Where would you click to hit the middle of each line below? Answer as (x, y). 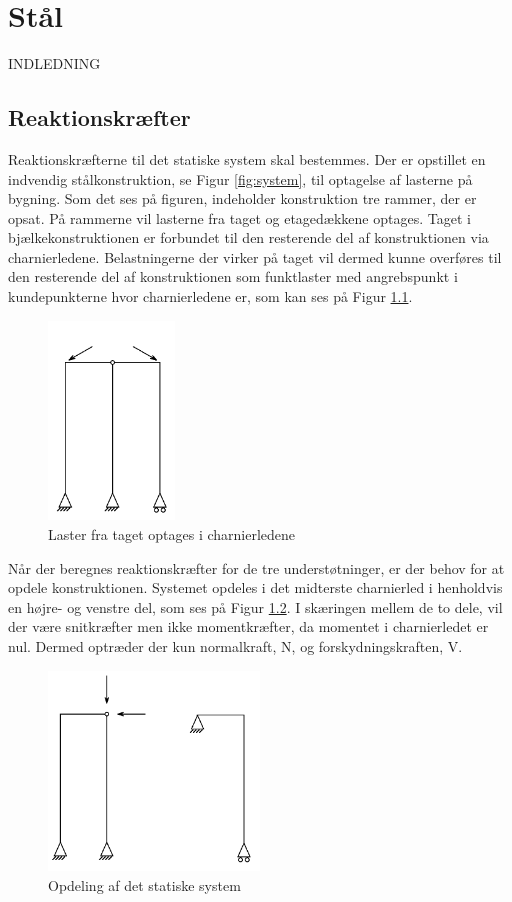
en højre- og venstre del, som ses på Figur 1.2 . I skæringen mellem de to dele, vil (255, 606)
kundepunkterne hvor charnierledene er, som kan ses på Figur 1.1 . (210, 296)
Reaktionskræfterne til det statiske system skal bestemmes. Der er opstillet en (247, 158)
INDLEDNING (54, 63)
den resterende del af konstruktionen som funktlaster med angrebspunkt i (233, 276)
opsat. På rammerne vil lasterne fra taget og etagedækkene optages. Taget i (239, 217)
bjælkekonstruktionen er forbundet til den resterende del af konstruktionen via (248, 237)
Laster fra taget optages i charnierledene (172, 534)
